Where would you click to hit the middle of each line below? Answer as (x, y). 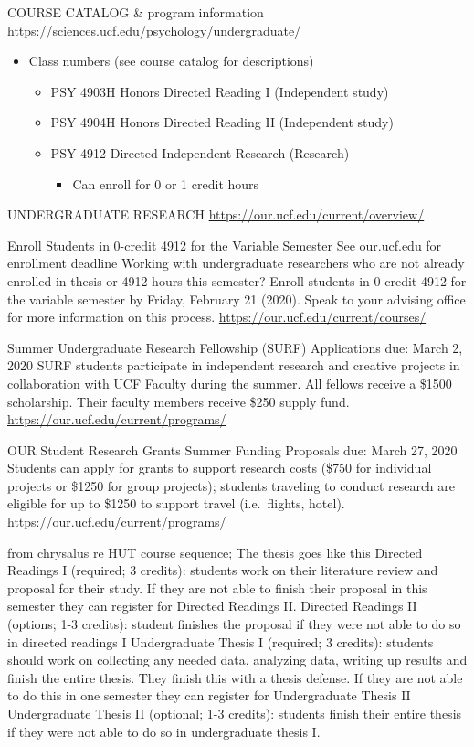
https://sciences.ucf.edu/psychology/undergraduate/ (154, 30)
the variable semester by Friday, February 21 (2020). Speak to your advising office (237, 299)
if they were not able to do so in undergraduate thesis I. (164, 731)
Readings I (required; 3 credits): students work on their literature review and (223, 570)
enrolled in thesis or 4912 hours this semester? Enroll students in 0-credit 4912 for (237, 280)
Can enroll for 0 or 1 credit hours (166, 183)
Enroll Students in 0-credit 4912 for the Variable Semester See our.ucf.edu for (225, 245)
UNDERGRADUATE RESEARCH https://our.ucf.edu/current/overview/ (216, 214)
